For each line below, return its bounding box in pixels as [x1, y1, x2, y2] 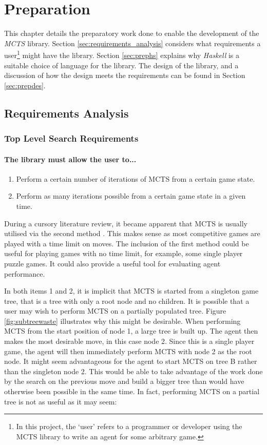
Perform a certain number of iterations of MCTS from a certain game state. [16, 173, 255, 184]
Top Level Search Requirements [4, 132, 139, 145]
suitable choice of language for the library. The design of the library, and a [4, 60, 239, 70]
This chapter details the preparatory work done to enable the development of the [4, 28, 259, 38]
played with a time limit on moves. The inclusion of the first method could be [4, 238, 249, 248]
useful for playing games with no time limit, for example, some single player [4, 248, 243, 259]
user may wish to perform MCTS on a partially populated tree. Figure [4, 305, 226, 316]
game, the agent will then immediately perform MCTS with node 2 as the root [4, 345, 252, 356]
